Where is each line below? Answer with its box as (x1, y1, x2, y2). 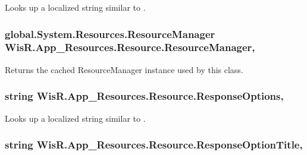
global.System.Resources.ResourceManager (5, 26, 215, 41)
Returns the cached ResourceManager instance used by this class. (5, 63, 243, 75)
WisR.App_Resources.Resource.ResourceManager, (5, 40, 255, 55)
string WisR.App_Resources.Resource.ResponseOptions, (5, 88, 284, 103)
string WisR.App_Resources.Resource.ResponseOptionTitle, (5, 137, 303, 152)
